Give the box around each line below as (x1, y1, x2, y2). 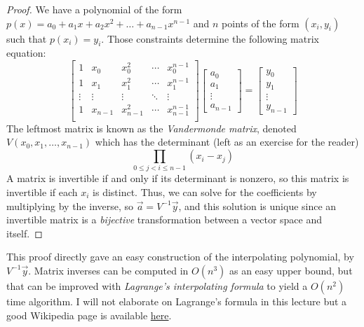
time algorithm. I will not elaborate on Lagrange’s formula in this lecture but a (6, 293, 347, 308)
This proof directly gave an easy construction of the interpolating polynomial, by (6, 249, 354, 264)
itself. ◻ (6, 225, 43, 240)
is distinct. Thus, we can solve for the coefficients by (93, 184, 317, 199)
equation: (6, 46, 46, 60)
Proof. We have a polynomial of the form (6, 2, 182, 16)
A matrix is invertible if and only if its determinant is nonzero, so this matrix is (6, 171, 349, 186)
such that (6, 31, 47, 46)
